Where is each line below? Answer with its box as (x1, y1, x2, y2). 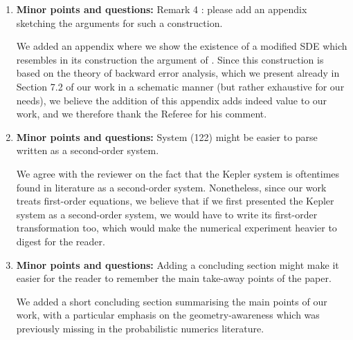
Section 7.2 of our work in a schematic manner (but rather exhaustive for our (16, 79, 345, 93)
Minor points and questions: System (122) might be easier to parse (16, 129, 318, 144)
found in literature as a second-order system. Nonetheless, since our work (16, 180, 327, 194)
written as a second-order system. (16, 143, 159, 158)
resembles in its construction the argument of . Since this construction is (16, 52, 324, 66)
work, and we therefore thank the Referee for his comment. (16, 106, 267, 121)
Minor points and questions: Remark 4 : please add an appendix (16, 2, 307, 16)
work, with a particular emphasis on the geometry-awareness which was (16, 308, 320, 322)
